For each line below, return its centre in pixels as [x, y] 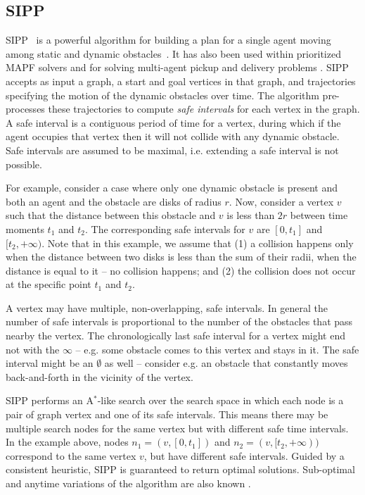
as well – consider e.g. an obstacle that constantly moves [226, 363]
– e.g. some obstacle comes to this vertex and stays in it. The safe [217, 349]
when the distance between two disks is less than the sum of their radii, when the [181, 257]
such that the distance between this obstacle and [111, 215]
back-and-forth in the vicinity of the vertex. [100, 376]
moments [25, 228]
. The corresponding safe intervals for [165, 228]
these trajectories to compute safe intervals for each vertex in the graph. [204, 109]
